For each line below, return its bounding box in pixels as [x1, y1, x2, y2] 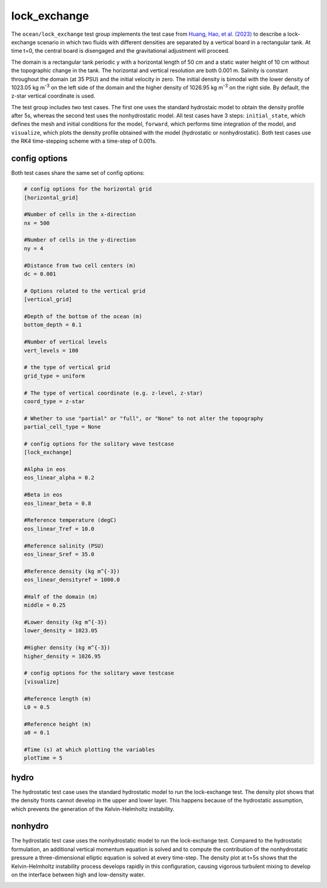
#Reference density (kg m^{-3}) [24, 568, 121, 575]
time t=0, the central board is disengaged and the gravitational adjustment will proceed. [11, 47, 230, 55]
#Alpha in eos [24, 466, 66, 473]
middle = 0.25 [24, 602, 66, 609]
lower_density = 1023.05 [24, 627, 98, 634]
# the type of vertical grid [24, 364, 111, 371]
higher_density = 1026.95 [24, 652, 101, 660]
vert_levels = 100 [24, 347, 79, 354]
